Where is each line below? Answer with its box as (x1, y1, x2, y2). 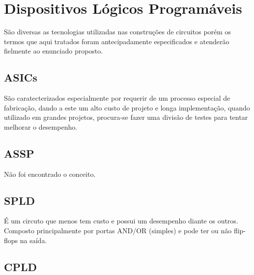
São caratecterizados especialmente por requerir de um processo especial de (4, 93, 230, 103)
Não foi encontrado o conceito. (4, 168, 96, 179)
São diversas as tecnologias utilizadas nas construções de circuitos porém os (4, 27, 231, 37)
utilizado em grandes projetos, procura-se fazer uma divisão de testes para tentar (4, 112, 248, 122)
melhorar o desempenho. (4, 121, 78, 132)
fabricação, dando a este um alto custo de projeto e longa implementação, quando (4, 102, 250, 112)
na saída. (20, 235, 47, 245)
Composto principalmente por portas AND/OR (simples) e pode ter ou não (4, 225, 232, 236)
